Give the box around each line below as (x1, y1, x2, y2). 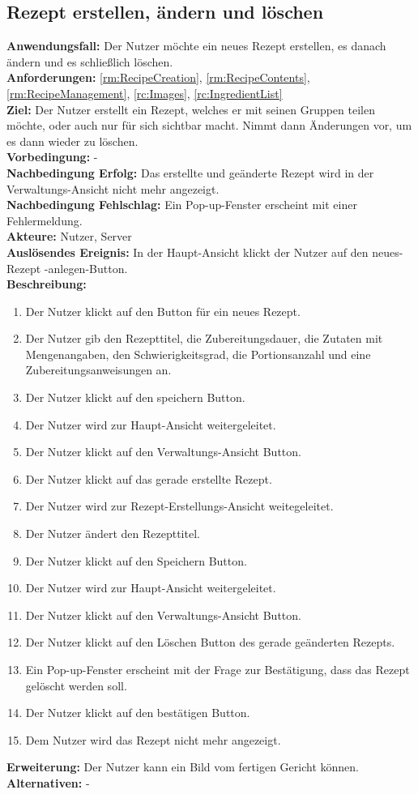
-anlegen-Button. (44, 259, 128, 276)
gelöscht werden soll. (25, 677, 127, 694)
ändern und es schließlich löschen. (6, 53, 173, 70)
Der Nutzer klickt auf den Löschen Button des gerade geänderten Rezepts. (25, 634, 395, 651)
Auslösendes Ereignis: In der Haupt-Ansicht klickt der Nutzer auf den (6, 243, 369, 260)
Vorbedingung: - (6, 148, 98, 165)
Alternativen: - (6, 774, 90, 791)
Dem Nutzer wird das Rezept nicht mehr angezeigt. (25, 731, 281, 748)
